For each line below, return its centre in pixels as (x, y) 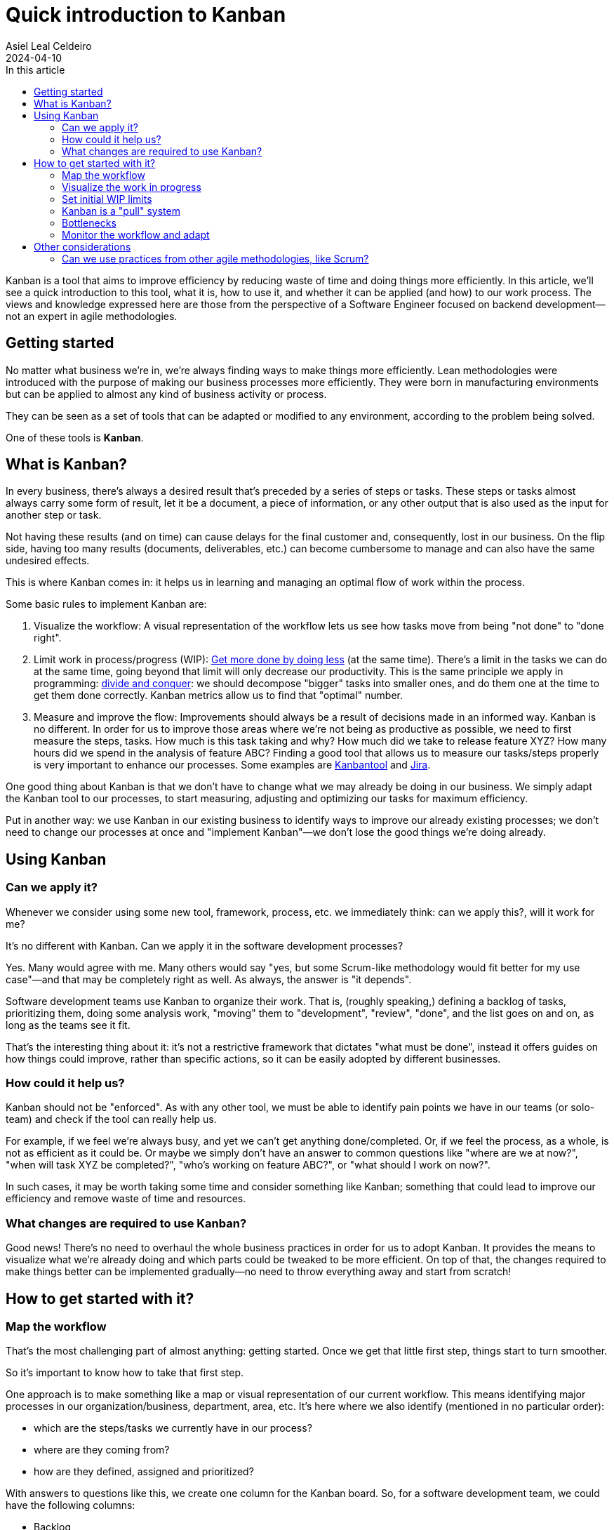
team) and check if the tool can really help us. (111, 1119)
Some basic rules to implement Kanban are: (106, 604)
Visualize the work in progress (132, 187)
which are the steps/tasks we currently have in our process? (173, 1428)
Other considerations (82, 246)
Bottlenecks (89, 222)
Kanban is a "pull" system (121, 211)
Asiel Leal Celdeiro (49, 46)
